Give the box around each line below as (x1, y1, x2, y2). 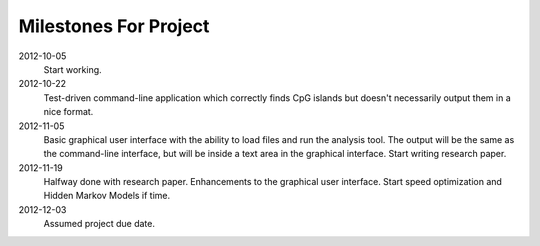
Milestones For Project (18, 15, 210, 37)
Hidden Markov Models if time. (43, 190, 171, 202)
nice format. (43, 106, 94, 118)
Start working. (43, 63, 102, 75)
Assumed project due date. (43, 218, 155, 230)
